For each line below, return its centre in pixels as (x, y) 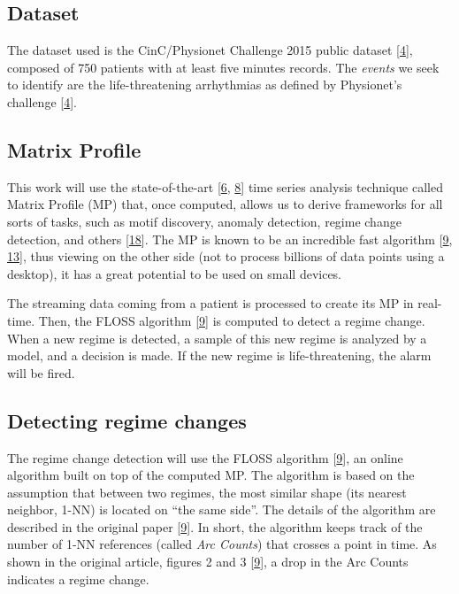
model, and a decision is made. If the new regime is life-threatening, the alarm (219, 355)
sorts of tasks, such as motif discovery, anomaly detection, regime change (204, 221)
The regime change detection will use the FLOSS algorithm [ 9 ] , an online (205, 457)
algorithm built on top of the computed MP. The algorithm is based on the (211, 475)
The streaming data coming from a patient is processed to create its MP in (210, 303)
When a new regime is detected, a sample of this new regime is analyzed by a (217, 338)
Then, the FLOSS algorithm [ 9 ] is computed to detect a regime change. (232, 320)
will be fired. (41, 372)
